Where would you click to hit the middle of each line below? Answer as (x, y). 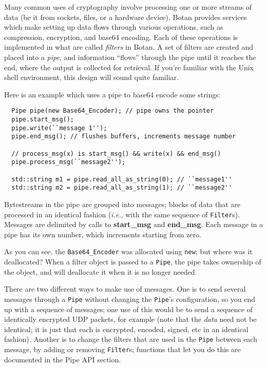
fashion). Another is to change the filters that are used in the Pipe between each (131, 339)
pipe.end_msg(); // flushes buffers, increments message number (124, 137)
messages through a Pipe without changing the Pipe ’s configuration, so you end (130, 299)
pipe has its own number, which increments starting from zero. (103, 234)
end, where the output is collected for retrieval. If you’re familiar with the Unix (129, 67)
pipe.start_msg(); (43, 119)
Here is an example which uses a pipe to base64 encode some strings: (112, 94)
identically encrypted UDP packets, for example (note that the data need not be (130, 319)
